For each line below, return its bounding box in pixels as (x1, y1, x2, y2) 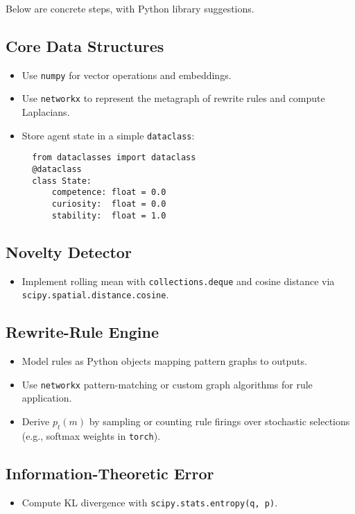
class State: (32, 175, 92, 186)
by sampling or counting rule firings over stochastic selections (89, 413, 350, 428)
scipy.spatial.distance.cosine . (21, 287, 169, 302)
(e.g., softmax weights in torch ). (21, 428, 161, 443)
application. (21, 391, 72, 405)
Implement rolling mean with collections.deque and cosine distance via (21, 273, 335, 288)
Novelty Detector (6, 241, 132, 262)
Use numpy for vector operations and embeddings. (21, 67, 232, 82)
